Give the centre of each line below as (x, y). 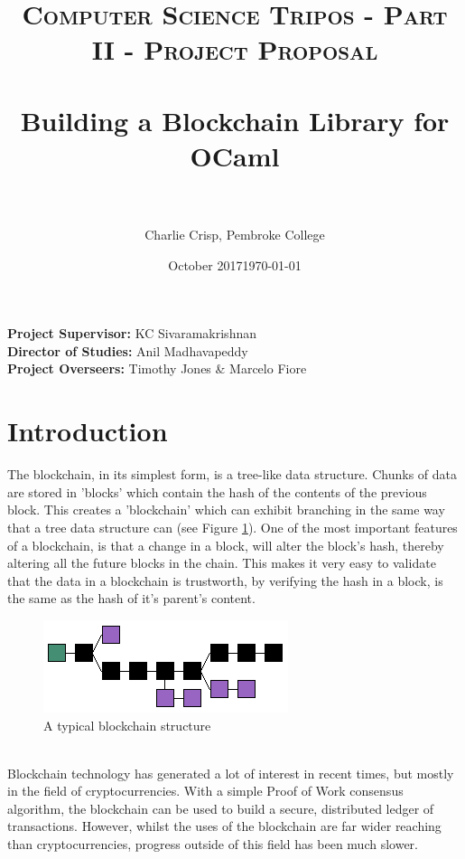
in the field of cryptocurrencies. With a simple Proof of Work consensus (205, 791)
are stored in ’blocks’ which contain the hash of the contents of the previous (217, 491)
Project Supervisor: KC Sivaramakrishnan (132, 333)
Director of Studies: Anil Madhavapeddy (128, 350)
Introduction (88, 431)
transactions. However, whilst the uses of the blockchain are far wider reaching (224, 826)
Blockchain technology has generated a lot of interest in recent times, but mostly (231, 773)
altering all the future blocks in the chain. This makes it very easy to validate (222, 563)
